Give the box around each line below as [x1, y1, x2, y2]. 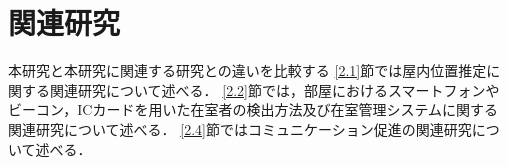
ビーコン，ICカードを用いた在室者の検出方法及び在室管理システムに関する [8, 99, 499, 120]
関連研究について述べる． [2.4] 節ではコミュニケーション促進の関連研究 [8, 118, 472, 139]
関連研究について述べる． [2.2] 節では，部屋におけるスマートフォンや [49, 79, 500, 100]
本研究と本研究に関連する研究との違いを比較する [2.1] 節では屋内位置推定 [8, 60, 487, 81]
